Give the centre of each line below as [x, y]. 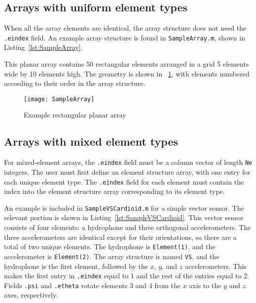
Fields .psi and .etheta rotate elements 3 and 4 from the [92, 285]
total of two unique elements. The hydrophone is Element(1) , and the [110, 246]
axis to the [205, 285]
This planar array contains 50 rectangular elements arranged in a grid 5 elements [127, 64]
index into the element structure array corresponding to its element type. [114, 191]
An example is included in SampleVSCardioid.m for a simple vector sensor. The [124, 208]
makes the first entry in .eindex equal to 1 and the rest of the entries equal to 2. [127, 276]
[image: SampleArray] [59, 99]
